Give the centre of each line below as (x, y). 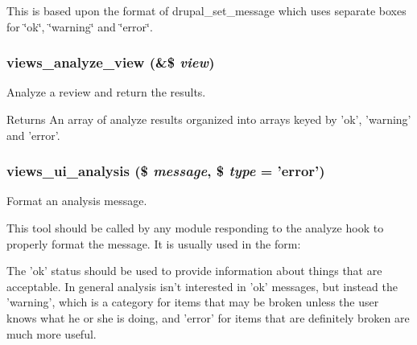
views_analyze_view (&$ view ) (111, 62)
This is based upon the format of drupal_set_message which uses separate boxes (206, 10)
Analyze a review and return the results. (106, 92)
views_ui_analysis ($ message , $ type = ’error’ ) (166, 171)
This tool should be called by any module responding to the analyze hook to (195, 228)
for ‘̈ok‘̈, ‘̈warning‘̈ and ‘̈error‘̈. (80, 26)
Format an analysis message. (77, 201)
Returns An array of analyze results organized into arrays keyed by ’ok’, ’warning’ (209, 119)
